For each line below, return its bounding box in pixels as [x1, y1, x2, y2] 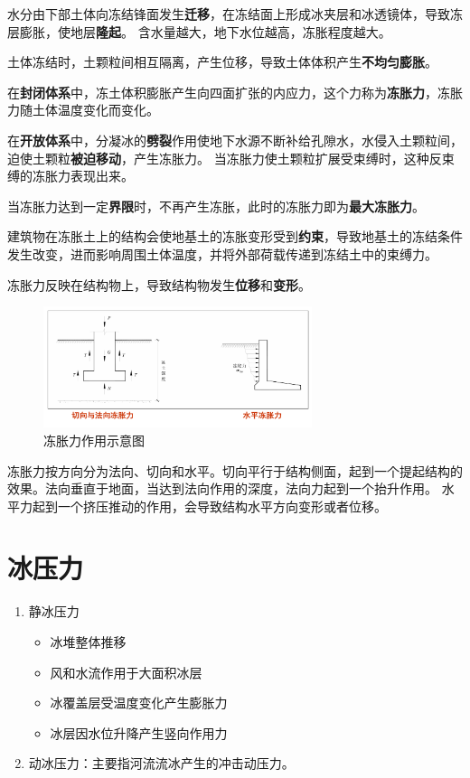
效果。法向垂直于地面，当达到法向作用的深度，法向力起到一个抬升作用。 [7, 479, 437, 498]
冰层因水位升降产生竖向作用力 [50, 723, 228, 742]
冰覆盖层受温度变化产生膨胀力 [50, 693, 228, 712]
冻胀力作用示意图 [43, 430, 145, 449]
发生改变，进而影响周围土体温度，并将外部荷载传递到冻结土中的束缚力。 [7, 244, 437, 263]
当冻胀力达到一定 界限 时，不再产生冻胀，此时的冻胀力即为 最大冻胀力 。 [7, 196, 425, 215]
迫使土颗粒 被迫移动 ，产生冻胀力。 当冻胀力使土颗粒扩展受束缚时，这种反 [7, 148, 442, 167]
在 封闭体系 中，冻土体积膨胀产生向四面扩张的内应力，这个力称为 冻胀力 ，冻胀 [7, 82, 463, 101]
